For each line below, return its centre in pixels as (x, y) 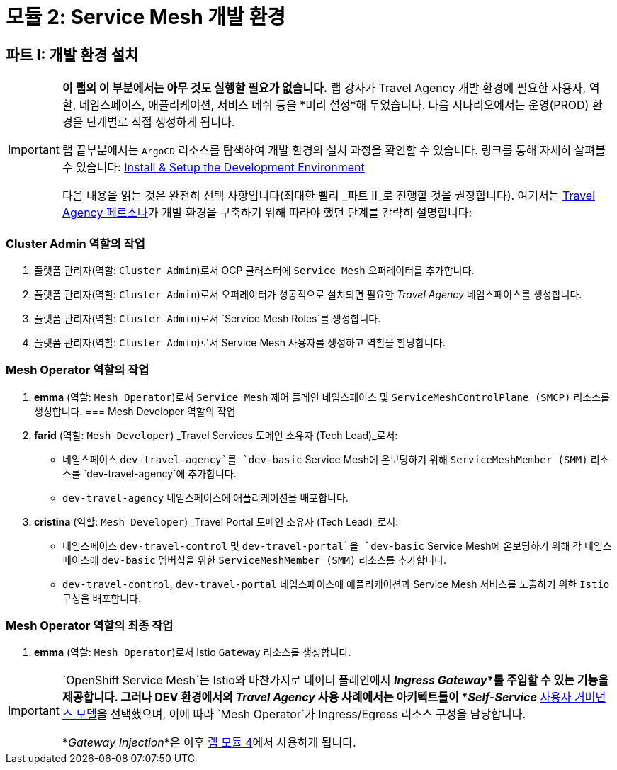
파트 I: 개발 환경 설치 (72, 55)
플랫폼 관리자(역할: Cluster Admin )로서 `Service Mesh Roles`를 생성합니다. (208, 318)
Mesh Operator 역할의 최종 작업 (90, 626)
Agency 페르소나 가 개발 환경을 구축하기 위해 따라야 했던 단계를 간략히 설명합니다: (267, 213)
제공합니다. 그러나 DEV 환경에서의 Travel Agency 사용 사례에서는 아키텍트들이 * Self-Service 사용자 (317, 697)
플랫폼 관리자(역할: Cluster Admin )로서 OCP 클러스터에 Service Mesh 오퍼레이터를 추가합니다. (254, 270)
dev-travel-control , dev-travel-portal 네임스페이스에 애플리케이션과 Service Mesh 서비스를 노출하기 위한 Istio (336, 584)
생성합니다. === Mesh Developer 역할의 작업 (135, 411)
